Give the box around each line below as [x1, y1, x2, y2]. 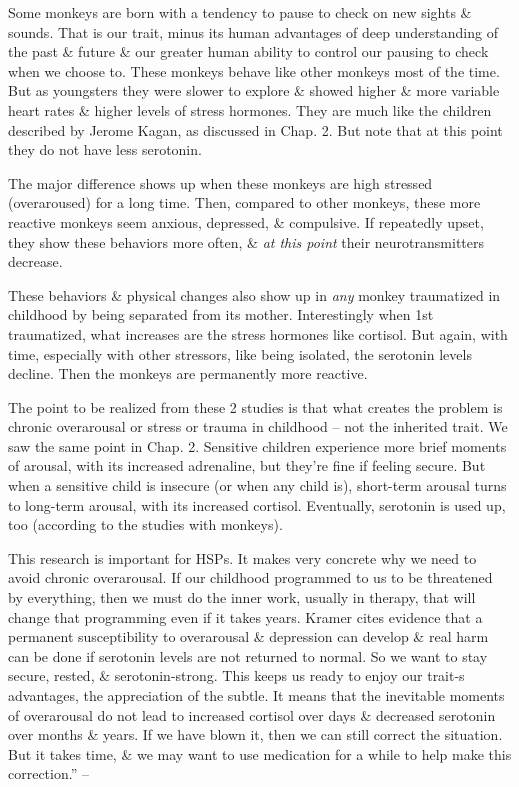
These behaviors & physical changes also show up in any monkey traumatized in [8, 284, 501, 305]
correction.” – [8, 763, 89, 784]
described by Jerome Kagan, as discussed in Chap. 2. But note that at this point [8, 119, 503, 140]
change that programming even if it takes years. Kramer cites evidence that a [8, 606, 483, 627]
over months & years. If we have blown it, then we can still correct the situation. [8, 724, 503, 745]
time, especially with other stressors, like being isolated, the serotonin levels [8, 343, 472, 364]
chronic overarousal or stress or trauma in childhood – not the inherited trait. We [8, 416, 508, 437]
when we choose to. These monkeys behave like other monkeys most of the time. [8, 60, 500, 81]
